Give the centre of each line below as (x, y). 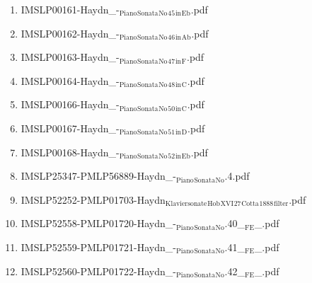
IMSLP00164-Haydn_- (70, 80)
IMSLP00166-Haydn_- (70, 104)
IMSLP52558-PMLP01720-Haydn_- (98, 223)
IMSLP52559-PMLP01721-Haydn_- (98, 247)
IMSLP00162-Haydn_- (70, 33)
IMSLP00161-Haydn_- (70, 9)
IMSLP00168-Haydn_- (70, 152)
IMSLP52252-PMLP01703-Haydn (93, 199)
